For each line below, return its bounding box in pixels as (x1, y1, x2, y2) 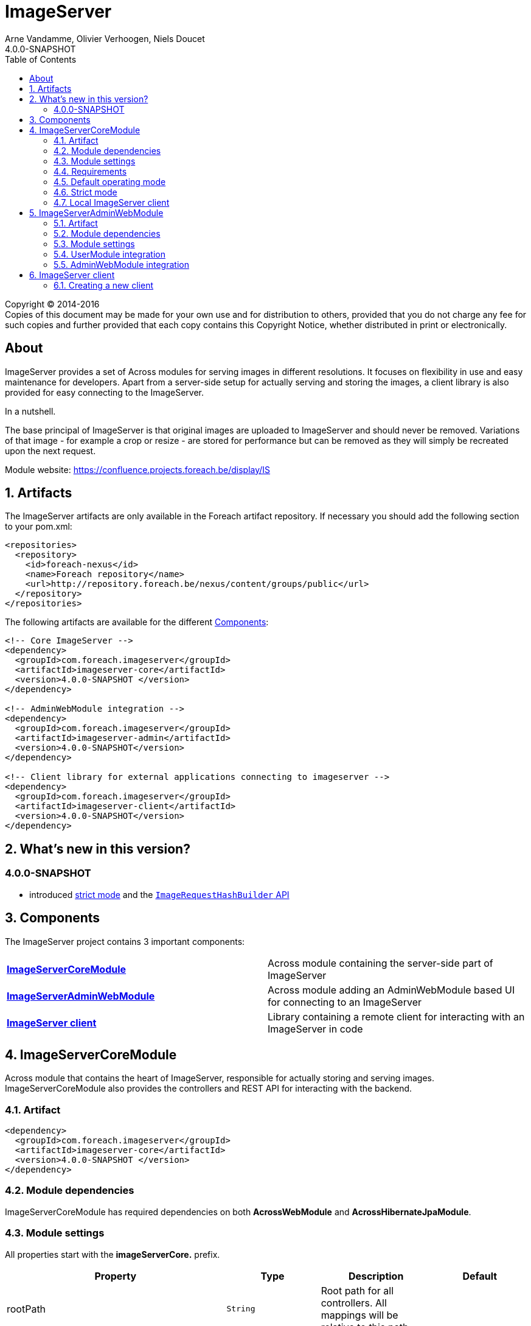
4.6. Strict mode (54, 186, 117, 197)
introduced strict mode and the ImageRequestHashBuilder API (29, 889, 290, 900)
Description (348, 1269, 404, 1282)
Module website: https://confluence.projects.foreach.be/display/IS (5, 464, 271, 475)
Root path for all (321, 1284, 394, 1297)
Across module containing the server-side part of (268, 956, 493, 969)
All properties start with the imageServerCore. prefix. (5, 1249, 220, 1260)
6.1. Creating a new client (54, 279, 154, 290)
